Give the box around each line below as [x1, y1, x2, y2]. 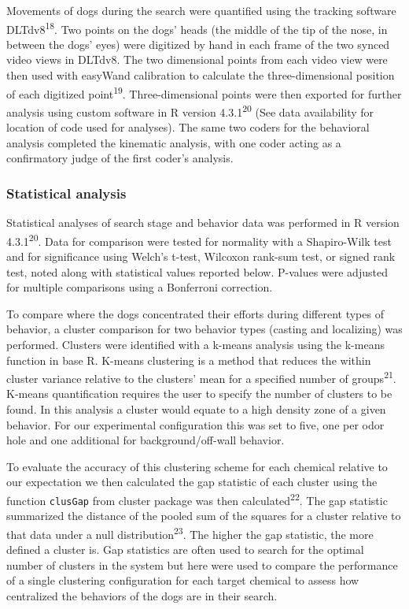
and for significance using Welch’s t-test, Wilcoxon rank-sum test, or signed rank [6, 247, 396, 264]
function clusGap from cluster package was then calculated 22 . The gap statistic [6, 489, 388, 508]
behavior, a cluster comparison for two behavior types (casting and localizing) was [6, 321, 403, 337]
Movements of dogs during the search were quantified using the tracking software [6, 2, 396, 18]
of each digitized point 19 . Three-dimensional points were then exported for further [6, 83, 402, 102]
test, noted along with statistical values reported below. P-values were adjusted [6, 263, 388, 280]
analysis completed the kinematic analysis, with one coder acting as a [6, 134, 341, 150]
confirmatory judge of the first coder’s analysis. [6, 150, 234, 166]
